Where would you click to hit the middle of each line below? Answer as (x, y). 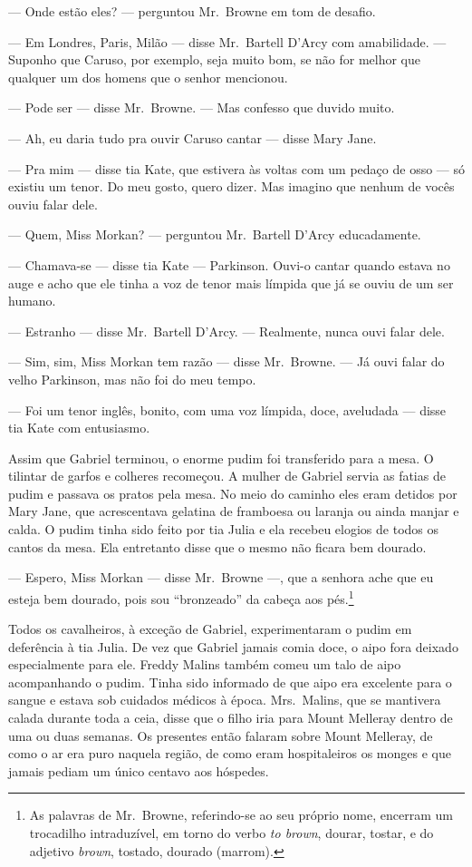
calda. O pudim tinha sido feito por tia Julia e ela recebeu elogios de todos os (224, 529)
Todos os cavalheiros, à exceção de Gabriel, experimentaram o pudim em (210, 629)
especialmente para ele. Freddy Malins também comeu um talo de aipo (205, 664)
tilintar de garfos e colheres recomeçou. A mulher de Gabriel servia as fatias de (227, 476)
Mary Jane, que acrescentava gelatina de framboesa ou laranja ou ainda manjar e (234, 511)
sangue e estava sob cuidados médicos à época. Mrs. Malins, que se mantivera (225, 700)
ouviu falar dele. (53, 204)
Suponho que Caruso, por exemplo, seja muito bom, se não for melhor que (215, 59)
